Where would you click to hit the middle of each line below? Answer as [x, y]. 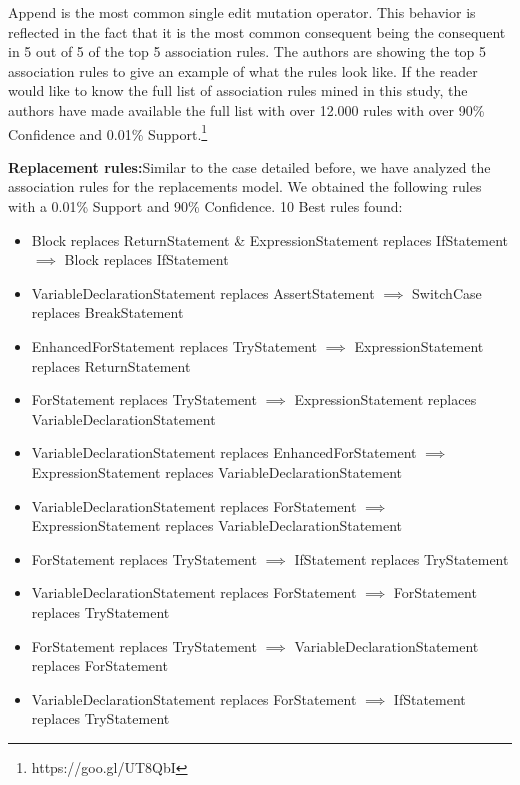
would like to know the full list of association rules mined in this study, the [238, 90]
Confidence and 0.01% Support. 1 [108, 132]
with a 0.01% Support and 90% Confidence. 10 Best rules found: [205, 206]
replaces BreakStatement [107, 312]
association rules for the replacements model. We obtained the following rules [245, 186]
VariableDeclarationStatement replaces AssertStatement [203, 292]
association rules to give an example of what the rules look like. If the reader [243, 70]
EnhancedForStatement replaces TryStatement [174, 345]
